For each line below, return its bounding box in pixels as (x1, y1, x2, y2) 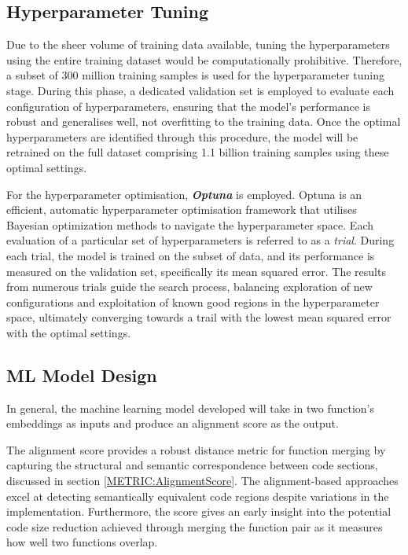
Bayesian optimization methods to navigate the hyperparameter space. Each (6, 216, 373, 233)
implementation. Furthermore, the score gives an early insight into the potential (6, 503, 391, 520)
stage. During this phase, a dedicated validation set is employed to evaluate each (6, 82, 395, 98)
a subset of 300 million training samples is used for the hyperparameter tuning (6, 67, 384, 83)
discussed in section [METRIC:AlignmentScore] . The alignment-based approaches (6, 472, 399, 489)
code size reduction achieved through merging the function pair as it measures (6, 518, 383, 535)
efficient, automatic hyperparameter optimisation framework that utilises (6, 201, 357, 218)
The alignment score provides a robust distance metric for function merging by (6, 441, 386, 458)
